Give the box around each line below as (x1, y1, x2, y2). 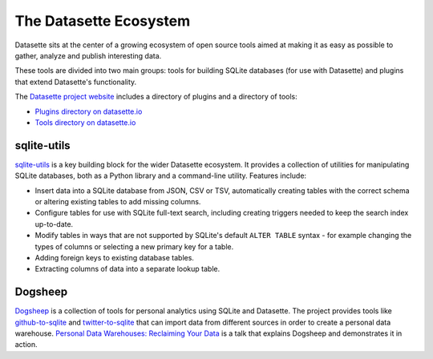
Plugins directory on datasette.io (34, 107, 143, 116)
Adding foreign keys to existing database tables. (34, 252, 194, 262)
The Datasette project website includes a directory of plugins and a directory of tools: (14, 92, 298, 102)
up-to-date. (34, 219, 74, 228)
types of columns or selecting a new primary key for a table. (34, 241, 234, 252)
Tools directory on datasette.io (34, 117, 136, 127)
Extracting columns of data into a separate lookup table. (34, 264, 221, 274)
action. (14, 340, 38, 349)
